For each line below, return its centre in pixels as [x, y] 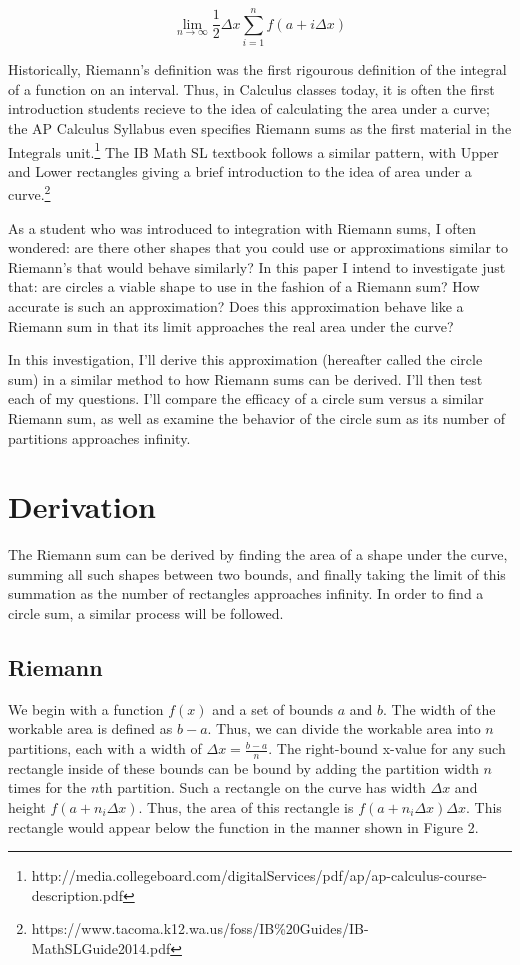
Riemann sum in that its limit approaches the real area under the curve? [231, 325]
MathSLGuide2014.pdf [101, 948]
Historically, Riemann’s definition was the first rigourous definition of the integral [257, 69]
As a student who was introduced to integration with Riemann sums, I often [242, 227]
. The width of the [439, 708]
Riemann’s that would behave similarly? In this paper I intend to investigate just [257, 266]
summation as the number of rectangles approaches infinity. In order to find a [246, 593]
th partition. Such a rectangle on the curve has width [262, 787]
